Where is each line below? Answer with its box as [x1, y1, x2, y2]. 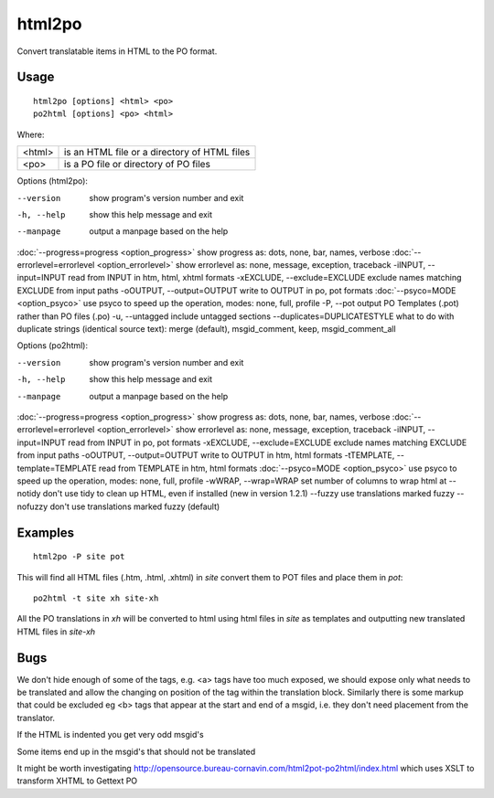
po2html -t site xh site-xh [33, 592, 159, 603]
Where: [16, 129, 45, 140]
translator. [16, 712, 55, 723]
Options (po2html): [16, 340, 89, 351]
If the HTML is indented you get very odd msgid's [16, 729, 205, 740]
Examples [16, 525, 75, 540]
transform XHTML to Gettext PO [16, 775, 138, 786]
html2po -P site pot [33, 551, 125, 562]
